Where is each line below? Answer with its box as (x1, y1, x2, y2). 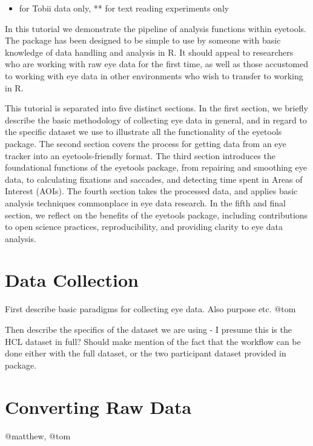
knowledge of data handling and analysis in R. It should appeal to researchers (5, 45, 294, 58)
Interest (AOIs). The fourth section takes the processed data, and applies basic (5, 185, 298, 197)
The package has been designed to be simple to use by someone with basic (5, 34, 281, 47)
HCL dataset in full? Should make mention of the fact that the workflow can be (5, 335, 301, 347)
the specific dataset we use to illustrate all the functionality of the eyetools (5, 125, 282, 138)
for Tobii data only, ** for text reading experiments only (19, 2, 229, 14)
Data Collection (5, 267, 139, 292)
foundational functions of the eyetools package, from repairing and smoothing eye (5, 161, 307, 174)
